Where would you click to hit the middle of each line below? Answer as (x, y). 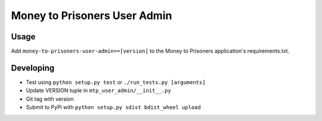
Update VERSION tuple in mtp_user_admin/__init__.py (98, 91)
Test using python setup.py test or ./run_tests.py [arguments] (116, 82)
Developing (33, 68)
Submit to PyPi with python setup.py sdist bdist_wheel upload (113, 107)
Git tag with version (50, 99)
